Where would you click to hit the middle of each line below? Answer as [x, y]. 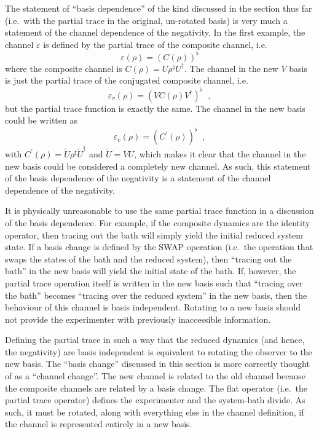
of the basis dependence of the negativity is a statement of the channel [138, 178]
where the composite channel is [64, 68]
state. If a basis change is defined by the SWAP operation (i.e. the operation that [159, 247]
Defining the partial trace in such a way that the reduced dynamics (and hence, [155, 340]
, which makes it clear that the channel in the [220, 153]
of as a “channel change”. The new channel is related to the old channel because [156, 376]
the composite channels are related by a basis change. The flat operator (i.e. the [156, 388]
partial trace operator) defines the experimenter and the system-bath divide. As [155, 400]
